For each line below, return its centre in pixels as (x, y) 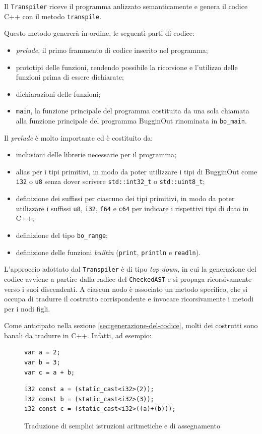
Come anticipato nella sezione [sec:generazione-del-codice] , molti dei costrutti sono (131, 325)
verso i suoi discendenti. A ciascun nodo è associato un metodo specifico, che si (126, 289)
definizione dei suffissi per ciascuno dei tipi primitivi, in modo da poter (125, 198)
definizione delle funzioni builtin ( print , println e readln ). (108, 252)
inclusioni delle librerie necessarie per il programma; (96, 154)
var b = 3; (42, 363)
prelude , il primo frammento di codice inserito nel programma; (112, 50)
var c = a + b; (50, 372)
